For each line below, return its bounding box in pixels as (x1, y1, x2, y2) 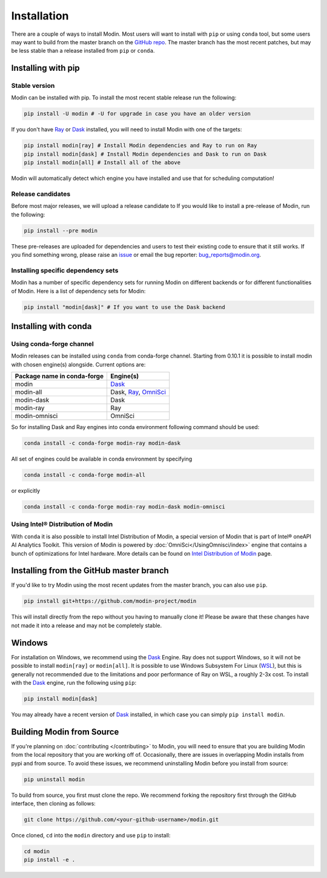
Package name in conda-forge (15, 372, 104, 381)
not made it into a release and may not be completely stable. (11, 622, 162, 629)
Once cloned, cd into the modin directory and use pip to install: (11, 831, 171, 839)
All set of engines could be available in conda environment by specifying (11, 455, 193, 463)
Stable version (11, 82, 55, 90)
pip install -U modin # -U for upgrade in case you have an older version (24, 110, 251, 118)
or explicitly (11, 487, 41, 494)
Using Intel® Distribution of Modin (11, 520, 113, 528)
